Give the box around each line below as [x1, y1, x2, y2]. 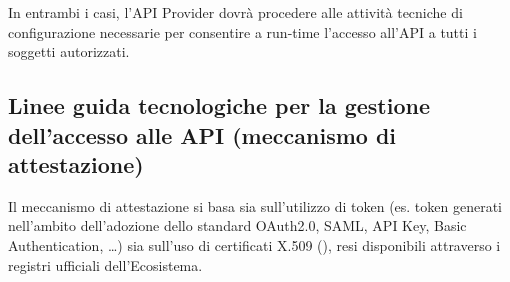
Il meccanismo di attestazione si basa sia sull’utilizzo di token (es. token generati [8, 195, 503, 216]
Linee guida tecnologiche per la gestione [8, 90, 430, 121]
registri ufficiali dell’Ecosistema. [8, 254, 203, 275]
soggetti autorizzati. [8, 41, 130, 62]
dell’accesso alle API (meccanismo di [8, 119, 397, 150]
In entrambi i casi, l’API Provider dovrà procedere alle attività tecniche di [8, 2, 463, 22]
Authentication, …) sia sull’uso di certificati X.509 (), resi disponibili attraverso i [8, 234, 501, 255]
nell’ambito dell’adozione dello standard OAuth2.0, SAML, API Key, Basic [8, 215, 467, 236]
